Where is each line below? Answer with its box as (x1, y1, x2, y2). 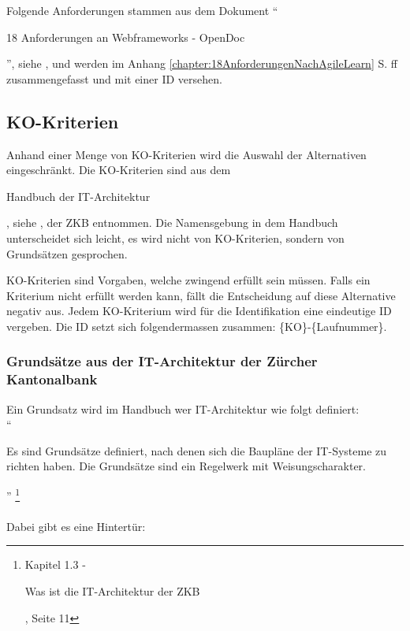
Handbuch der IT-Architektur (6, 187, 151, 204)
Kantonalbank (6, 369, 98, 389)
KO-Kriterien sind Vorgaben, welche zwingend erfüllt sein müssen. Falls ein (6, 272, 371, 288)
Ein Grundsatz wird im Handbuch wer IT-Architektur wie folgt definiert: (6, 400, 360, 417)
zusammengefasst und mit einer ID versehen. (6, 70, 222, 87)
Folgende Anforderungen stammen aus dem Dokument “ (6, 2, 278, 18)
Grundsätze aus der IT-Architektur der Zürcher (6, 351, 318, 371)
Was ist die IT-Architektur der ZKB (24, 583, 200, 599)
